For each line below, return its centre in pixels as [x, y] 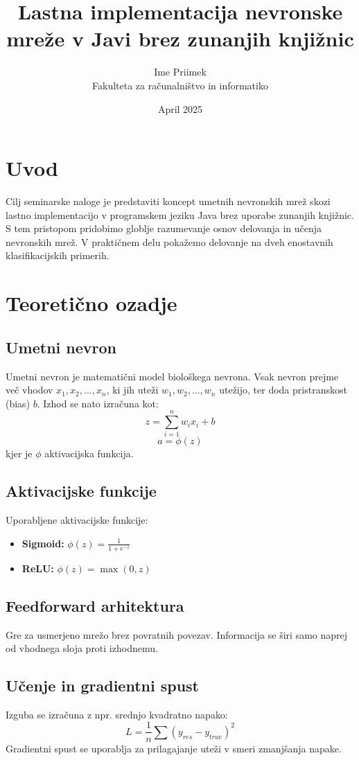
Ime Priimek [180, 72]
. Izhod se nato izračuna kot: [98, 403]
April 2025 [180, 108]
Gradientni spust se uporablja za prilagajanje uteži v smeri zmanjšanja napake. [174, 748]
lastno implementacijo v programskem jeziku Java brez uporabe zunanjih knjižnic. [180, 214]
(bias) [18, 403]
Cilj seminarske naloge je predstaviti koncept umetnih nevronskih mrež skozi [168, 201]
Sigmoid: [43, 543]
